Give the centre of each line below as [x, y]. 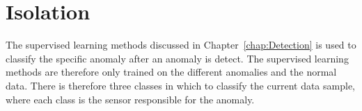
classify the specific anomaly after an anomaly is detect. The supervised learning [177, 58]
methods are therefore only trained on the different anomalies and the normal [171, 72]
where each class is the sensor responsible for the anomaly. [130, 99]
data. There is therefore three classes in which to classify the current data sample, [180, 85]
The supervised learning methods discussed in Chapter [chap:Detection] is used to [181, 45]
